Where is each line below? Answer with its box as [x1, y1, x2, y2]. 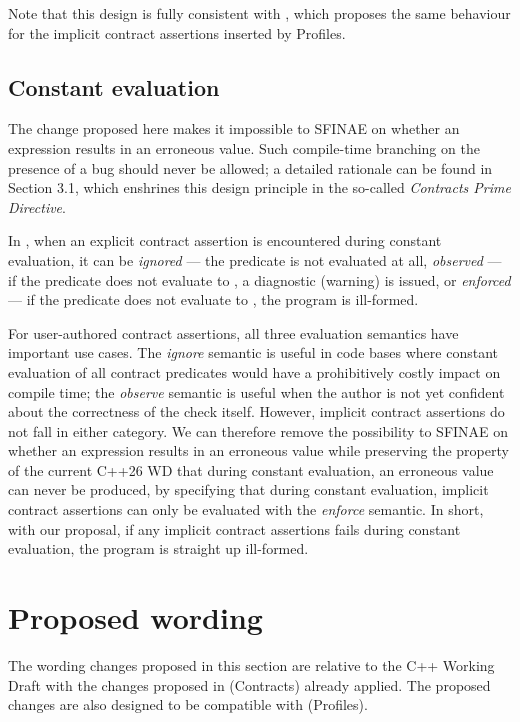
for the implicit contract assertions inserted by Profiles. [8, 22, 346, 43]
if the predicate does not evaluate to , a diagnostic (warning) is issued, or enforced [8, 269, 511, 290]
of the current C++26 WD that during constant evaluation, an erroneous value [8, 459, 494, 480]
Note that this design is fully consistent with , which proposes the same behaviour [8, 3, 511, 23]
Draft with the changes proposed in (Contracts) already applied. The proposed [8, 674, 491, 695]
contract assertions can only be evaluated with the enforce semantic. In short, [8, 499, 484, 520]
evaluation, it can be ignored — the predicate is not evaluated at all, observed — [8, 249, 502, 270]
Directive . [8, 196, 66, 217]
